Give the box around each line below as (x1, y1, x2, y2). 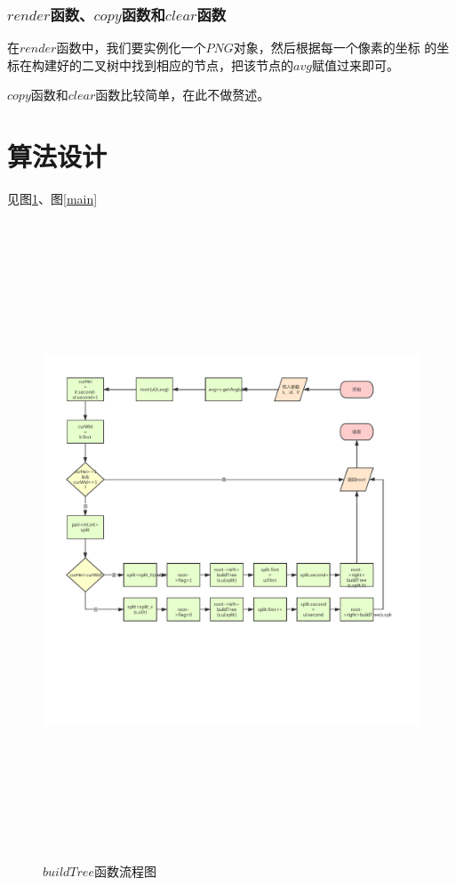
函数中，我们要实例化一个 (56, 38, 206, 57)
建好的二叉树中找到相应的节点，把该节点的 (44, 55, 293, 74)
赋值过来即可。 (311, 55, 399, 74)
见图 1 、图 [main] (7, 189, 98, 208)
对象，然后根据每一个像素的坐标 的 (233, 38, 437, 57)
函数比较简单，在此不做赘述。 (95, 85, 270, 104)
